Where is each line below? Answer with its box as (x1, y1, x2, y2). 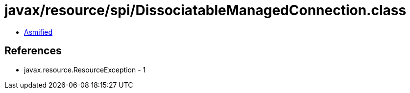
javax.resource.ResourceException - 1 (24, 65, 146, 74)
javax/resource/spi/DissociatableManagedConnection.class (4, 2, 407, 19)
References (4, 45, 62, 57)
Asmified (24, 27, 53, 36)
